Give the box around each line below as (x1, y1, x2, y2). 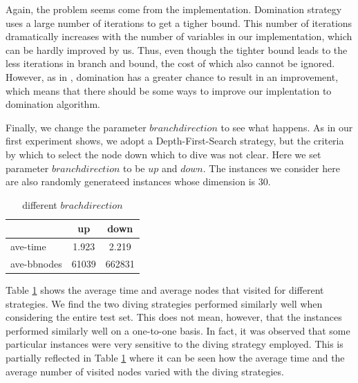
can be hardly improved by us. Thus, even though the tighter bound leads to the (6, 42, 348, 57)
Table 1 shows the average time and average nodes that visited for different (6, 283, 324, 297)
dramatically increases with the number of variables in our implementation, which (6, 29, 352, 44)
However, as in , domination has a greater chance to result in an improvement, (6, 69, 339, 84)
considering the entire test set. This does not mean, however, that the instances (6, 310, 342, 324)
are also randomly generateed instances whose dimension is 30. (6, 174, 271, 189)
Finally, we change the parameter (6, 120, 147, 134)
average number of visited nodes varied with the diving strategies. (6, 364, 284, 378)
